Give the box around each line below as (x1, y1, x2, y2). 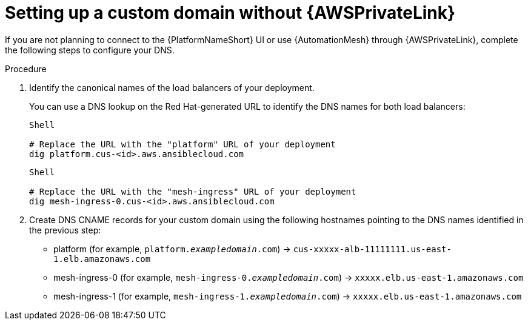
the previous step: (29, 224, 101, 235)
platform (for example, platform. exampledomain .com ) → (53, 243, 291, 254)
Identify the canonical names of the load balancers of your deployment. (29, 82, 315, 93)
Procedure (5, 63, 47, 74)
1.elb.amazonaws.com (53, 253, 151, 264)
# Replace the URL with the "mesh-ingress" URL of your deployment (29, 186, 356, 196)
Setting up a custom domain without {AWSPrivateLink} (5, 2, 456, 23)
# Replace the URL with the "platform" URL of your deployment (29, 139, 336, 149)
